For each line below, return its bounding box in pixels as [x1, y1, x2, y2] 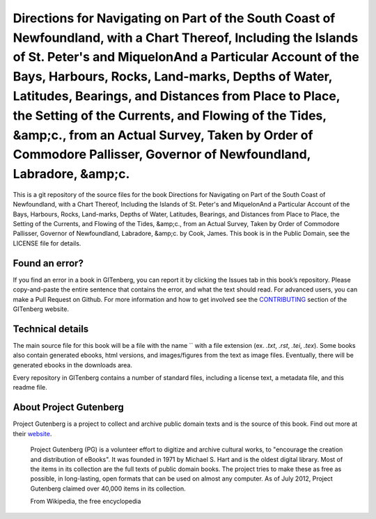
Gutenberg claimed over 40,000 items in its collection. [30, 484, 186, 493]
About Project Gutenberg [13, 401, 125, 413]
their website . [13, 429, 52, 438]
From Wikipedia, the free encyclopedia [30, 497, 141, 506]
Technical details [13, 323, 89, 335]
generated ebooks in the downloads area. [13, 360, 132, 369]
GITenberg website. [13, 305, 70, 313]
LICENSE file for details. [13, 239, 81, 247]
